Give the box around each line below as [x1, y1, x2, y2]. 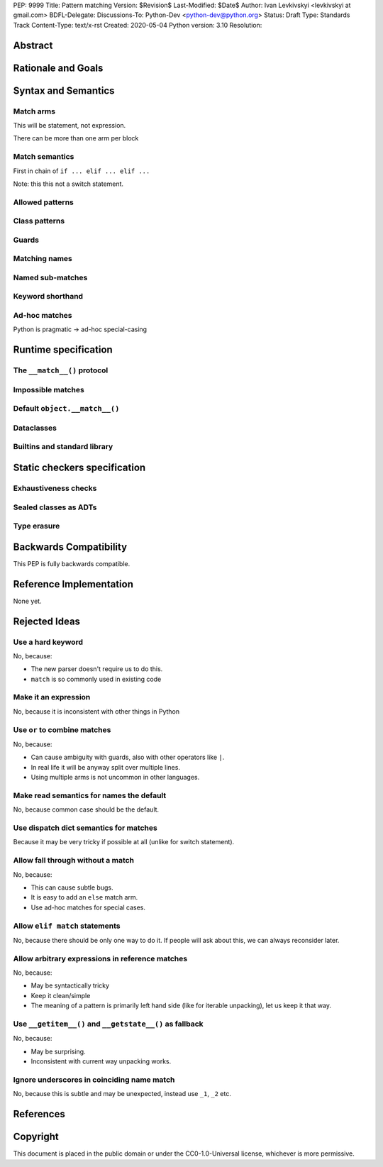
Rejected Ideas [13, 615, 81, 627]
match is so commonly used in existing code [30, 675, 162, 683]
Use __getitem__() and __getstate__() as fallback [13, 1019, 204, 1029]
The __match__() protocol [13, 365, 109, 375]
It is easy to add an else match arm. [30, 893, 138, 902]
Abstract [13, 39, 53, 51]
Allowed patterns [13, 197, 74, 207]
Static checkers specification [13, 462, 146, 474]
